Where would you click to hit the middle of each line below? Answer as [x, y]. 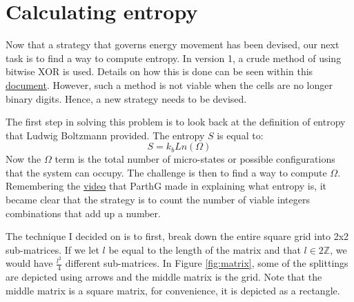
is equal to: [240, 135]
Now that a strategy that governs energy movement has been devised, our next [173, 44]
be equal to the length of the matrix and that [205, 249]
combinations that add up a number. [83, 213]
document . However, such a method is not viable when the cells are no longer [169, 84]
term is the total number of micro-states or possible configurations [195, 159]
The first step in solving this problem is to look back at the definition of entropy [176, 122]
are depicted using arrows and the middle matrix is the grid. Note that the [164, 277]
